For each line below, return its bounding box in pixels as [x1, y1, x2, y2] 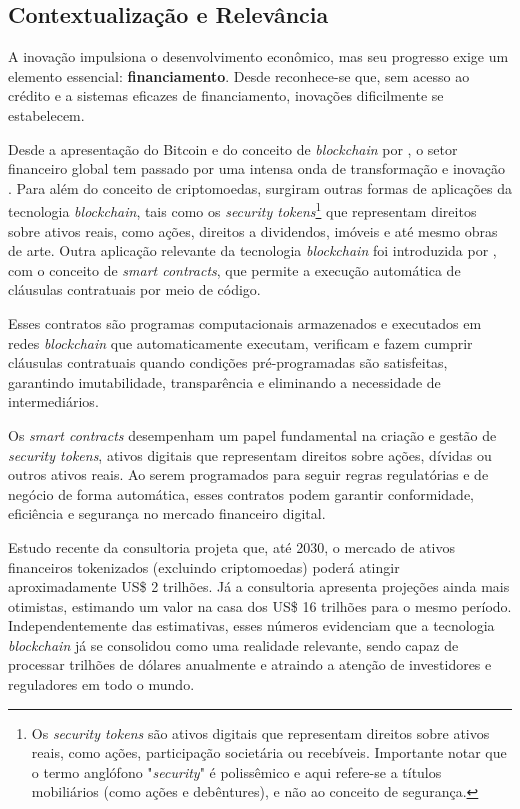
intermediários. [8, 391, 99, 412]
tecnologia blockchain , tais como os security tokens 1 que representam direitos [8, 198, 477, 222]
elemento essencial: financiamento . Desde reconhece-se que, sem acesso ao [8, 65, 470, 86]
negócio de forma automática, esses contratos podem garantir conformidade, [8, 483, 474, 504]
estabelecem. [8, 104, 85, 125]
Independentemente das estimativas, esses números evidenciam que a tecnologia [8, 615, 495, 636]
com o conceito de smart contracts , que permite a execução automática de [8, 259, 461, 280]
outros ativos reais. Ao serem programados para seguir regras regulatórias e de [8, 464, 489, 485]
